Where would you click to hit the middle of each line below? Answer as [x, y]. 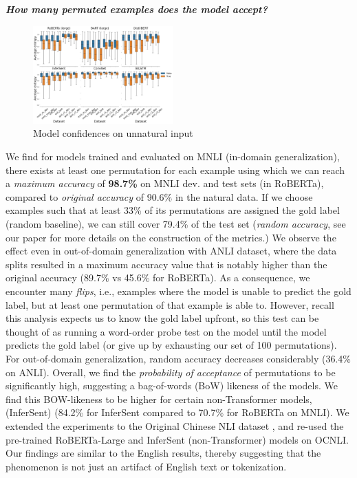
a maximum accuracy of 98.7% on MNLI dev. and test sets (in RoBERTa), [165, 183]
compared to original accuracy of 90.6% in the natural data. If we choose [159, 196]
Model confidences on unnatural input [113, 133]
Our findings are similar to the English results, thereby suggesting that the [163, 453]
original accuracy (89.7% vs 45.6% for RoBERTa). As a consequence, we [158, 278]
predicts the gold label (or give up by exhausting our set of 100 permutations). [171, 345]
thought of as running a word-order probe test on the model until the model [166, 331]
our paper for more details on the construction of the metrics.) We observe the [171, 237]
